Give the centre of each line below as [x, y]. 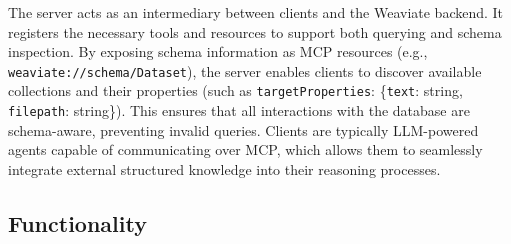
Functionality [77, 222]
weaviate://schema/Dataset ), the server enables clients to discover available [245, 70]
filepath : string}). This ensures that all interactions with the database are [239, 110]
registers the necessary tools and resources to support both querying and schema [255, 31]
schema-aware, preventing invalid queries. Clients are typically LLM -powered [243, 129]
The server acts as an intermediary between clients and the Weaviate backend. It [256, 12]
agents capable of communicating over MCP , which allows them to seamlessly [245, 149]
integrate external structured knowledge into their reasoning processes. [224, 168]
